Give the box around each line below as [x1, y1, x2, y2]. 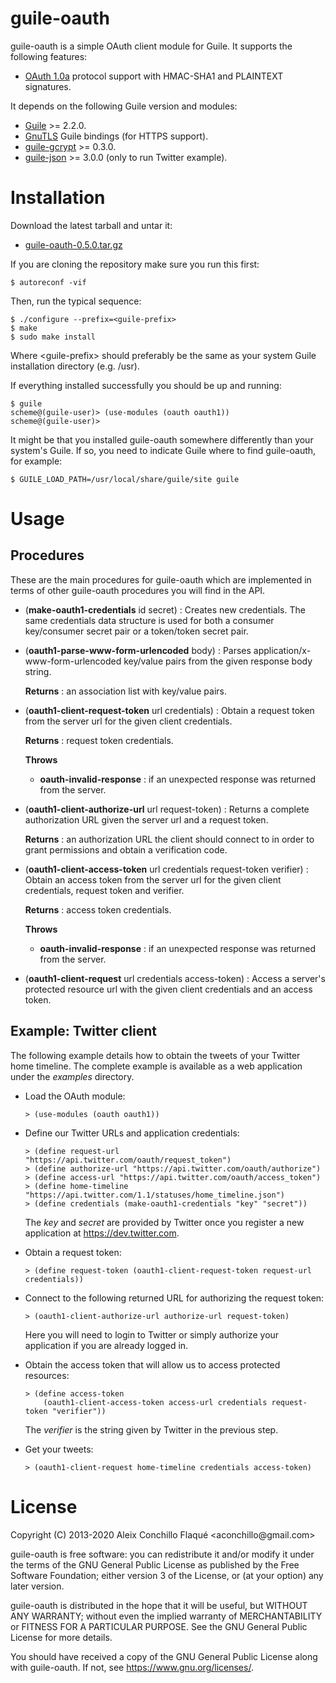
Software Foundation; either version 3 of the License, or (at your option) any [10, 1569, 324, 1581]
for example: [10, 455, 63, 467]
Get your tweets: [24, 1443, 94, 1455]
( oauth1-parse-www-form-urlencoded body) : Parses [24, 644, 252, 656]
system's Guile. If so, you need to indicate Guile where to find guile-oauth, [10, 444, 317, 456]
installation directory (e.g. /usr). [10, 360, 140, 372]
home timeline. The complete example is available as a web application [10, 1060, 303, 1072]
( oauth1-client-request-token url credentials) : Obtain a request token [24, 704, 315, 716]
